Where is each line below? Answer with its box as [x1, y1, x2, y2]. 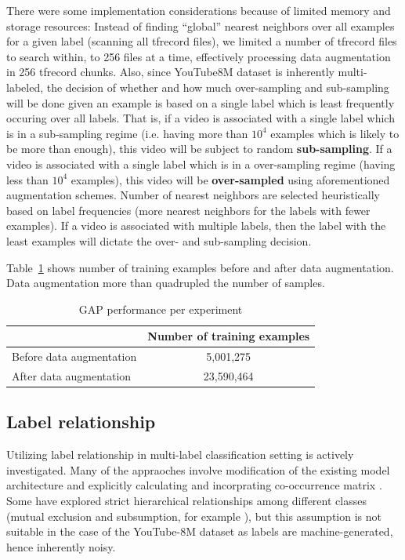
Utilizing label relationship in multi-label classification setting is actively [6, 446, 354, 463]
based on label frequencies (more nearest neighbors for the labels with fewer [6, 202, 371, 218]
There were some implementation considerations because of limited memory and [6, 2, 391, 18]
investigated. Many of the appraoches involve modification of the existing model [6, 461, 390, 478]
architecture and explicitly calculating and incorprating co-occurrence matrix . [6, 477, 382, 493]
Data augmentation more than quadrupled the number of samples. [6, 275, 325, 291]
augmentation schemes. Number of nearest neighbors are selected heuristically [6, 187, 381, 203]
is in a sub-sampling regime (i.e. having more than [6, 125, 248, 141]
